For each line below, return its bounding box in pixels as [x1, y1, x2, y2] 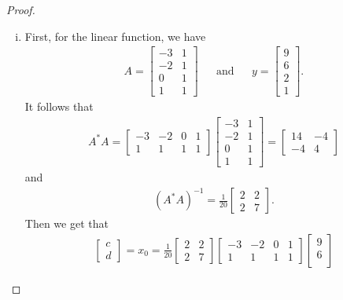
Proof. [6, 2, 35, 17]
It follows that [24, 98, 94, 115]
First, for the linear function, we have [24, 27, 206, 44]
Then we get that [24, 215, 109, 232]
